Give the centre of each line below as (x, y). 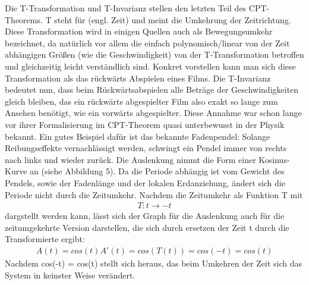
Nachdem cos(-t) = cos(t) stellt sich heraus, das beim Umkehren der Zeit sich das (153, 263)
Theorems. (24, 19)
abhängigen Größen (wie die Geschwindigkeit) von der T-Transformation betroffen (154, 54)
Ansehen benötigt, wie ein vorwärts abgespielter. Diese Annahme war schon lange (153, 113)
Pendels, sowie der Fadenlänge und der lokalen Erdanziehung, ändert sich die (145, 182)
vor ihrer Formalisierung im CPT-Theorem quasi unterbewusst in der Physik (145, 124)
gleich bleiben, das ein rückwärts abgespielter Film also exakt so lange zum (141, 101)
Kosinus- (274, 159)
